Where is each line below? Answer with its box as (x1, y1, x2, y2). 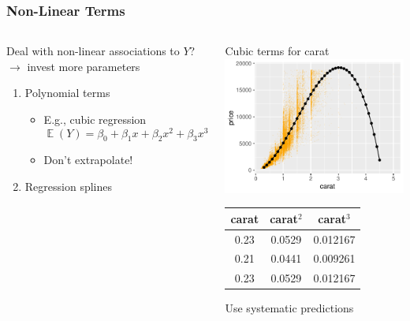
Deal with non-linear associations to (6, 43, 180, 59)
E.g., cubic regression (43, 111, 147, 127)
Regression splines (24, 178, 112, 195)
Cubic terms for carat (225, 43, 330, 59)
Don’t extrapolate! (43, 151, 133, 168)
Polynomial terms (24, 84, 110, 101)
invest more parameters (27, 58, 140, 74)
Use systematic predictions (225, 300, 354, 316)
